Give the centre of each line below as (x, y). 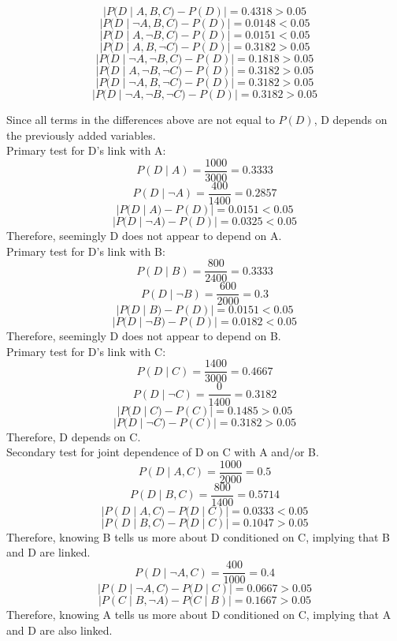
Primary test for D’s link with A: (86, 150)
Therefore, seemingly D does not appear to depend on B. (144, 336)
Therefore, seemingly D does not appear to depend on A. (144, 235)
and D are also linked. (59, 630)
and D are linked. (48, 552)
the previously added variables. (81, 135)
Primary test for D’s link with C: (86, 351)
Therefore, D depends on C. (74, 436)
